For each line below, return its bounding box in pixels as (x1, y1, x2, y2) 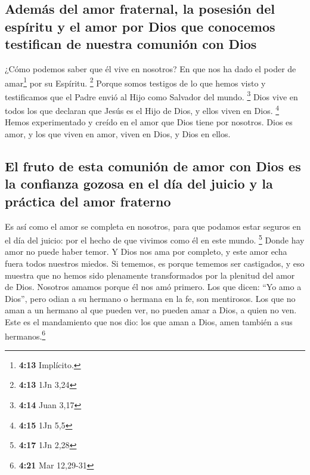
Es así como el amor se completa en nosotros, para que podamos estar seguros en (5, 220, 301, 232)
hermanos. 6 (5, 328, 46, 342)
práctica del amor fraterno (5, 192, 171, 210)
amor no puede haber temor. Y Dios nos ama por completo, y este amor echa (5, 245, 287, 258)
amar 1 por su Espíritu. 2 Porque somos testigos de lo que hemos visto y (5, 75, 266, 89)
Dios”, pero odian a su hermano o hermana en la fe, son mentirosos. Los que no (5, 292, 296, 304)
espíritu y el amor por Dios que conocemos (5, 17, 275, 35)
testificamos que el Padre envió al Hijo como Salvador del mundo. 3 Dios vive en (5, 88, 298, 103)
